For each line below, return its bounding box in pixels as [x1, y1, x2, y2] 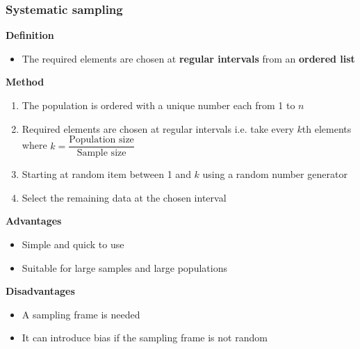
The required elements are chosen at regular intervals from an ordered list [22, 51, 355, 65]
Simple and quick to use [22, 237, 124, 252]
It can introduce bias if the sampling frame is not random [22, 330, 268, 345]
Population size [69, 135, 134, 145]
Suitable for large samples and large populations [22, 260, 227, 275]
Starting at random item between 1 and [22, 167, 191, 181]
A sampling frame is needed [22, 307, 140, 321]
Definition [6, 28, 54, 42]
